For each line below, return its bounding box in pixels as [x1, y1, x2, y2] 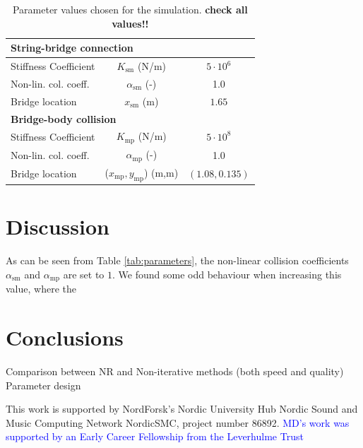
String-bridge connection [11, 40, 133, 55]
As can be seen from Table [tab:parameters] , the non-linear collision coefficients [6, 253, 349, 268]
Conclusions [6, 323, 124, 352]
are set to [63, 266, 105, 281]
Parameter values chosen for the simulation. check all [12, 2, 248, 16]
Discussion [6, 212, 109, 241]
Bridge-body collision [11, 111, 117, 126]
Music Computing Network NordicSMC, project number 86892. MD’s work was [6, 415, 350, 430]
